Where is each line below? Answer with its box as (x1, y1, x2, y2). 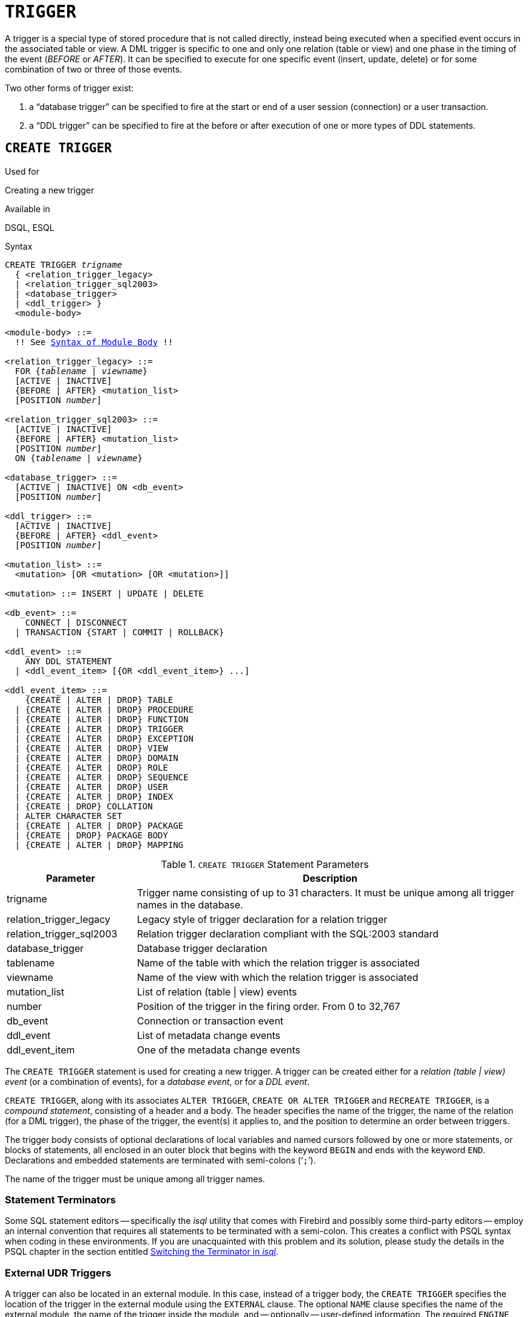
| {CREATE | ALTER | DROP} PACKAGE (15, 820, 184, 830)
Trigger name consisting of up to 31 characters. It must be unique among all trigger (137, 886, 515, 899)
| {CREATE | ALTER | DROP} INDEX (15, 791, 174, 801)
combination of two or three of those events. (5, 63, 182, 74)
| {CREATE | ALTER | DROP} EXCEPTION (15, 733, 194, 743)
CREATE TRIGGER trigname (5, 259, 122, 270)
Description (302, 872, 357, 884)
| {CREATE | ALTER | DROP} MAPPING (15, 840, 184, 850)
